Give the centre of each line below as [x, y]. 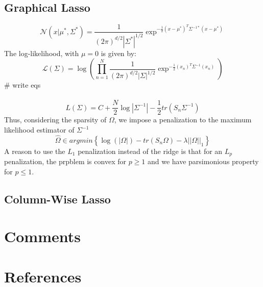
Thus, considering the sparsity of [55, 120]
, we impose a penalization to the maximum [183, 120]
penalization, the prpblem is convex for [65, 161]
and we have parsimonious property [203, 161]
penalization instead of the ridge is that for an [150, 151]
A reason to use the [35, 151]
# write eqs [22, 85]
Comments [42, 236]
